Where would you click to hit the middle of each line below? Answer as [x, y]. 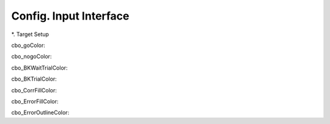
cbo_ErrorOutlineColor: [40, 112]
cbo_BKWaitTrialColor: [39, 68]
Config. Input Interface [70, 16]
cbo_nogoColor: [31, 57]
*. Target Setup [30, 34]
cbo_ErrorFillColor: [35, 101]
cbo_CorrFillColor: [34, 90]
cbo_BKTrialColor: [34, 79]
